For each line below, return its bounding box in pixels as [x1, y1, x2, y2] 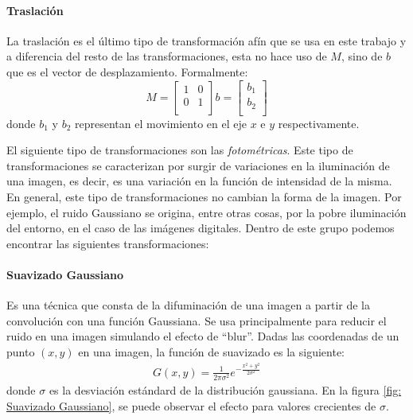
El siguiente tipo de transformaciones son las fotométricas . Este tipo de [6, 142, 353, 158]
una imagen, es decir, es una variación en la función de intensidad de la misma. [6, 173, 392, 189]
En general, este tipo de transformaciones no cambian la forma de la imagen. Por [6, 188, 402, 204]
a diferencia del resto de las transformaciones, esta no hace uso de [6, 48, 327, 64]
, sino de [341, 48, 383, 64]
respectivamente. [278, 115, 360, 131]
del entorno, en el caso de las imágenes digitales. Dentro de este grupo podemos [6, 220, 395, 236]
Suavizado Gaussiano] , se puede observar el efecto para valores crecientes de [6, 397, 376, 414]
